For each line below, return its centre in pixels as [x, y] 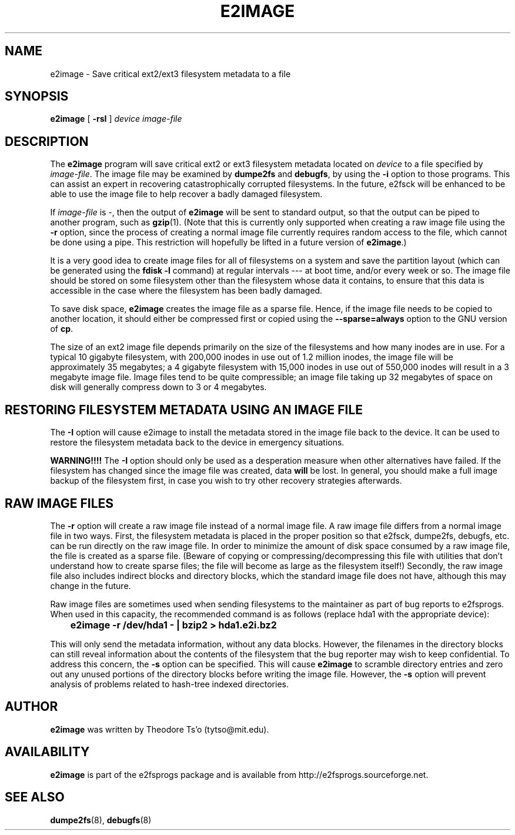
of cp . [62, 329]
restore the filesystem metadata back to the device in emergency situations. [197, 443]
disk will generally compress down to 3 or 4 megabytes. [158, 387]
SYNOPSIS [37, 97]
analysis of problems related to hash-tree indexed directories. [169, 684]
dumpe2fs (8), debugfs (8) [101, 820]
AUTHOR [31, 707]
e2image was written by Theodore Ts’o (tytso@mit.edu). [160, 729]
